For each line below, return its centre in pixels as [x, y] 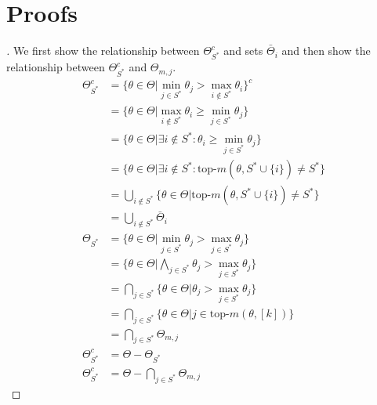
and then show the [326, 51]
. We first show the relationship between [103, 51]
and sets [243, 51]
